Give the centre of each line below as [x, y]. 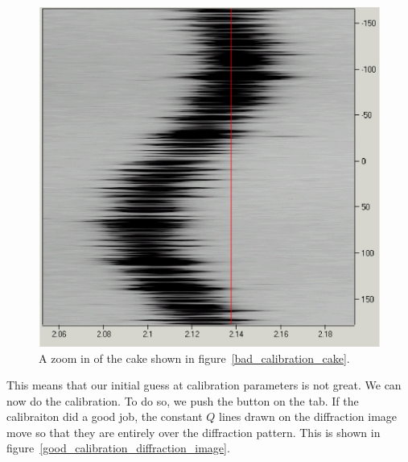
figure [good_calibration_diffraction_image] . [118, 448]
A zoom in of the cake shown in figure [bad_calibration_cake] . [194, 358]
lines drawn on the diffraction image [308, 416]
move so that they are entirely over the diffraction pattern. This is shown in [194, 432]
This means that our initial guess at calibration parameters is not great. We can [204, 385]
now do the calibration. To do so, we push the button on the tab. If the [183, 400]
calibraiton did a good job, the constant [105, 416]
